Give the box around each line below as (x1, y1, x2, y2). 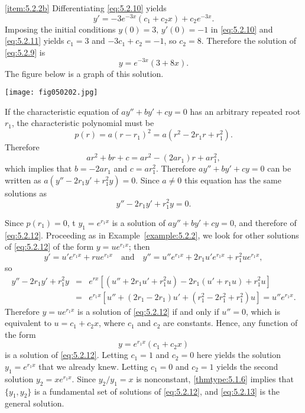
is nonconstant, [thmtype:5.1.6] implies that (136, 372, 294, 385)
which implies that (5, 162, 72, 175)
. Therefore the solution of (201, 34, 297, 47)
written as (5, 173, 41, 186)
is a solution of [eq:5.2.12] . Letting (5, 349, 128, 361)
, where (98, 317, 125, 329)
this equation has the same (184, 173, 281, 186)
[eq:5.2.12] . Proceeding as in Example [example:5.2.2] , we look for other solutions (5, 228, 299, 241)
